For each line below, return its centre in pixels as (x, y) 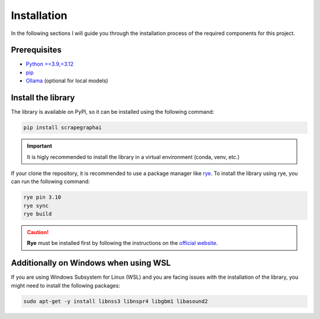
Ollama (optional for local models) (67, 81)
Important (40, 146)
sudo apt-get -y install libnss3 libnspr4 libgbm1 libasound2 (116, 301)
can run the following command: (50, 181)
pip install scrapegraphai (63, 128)
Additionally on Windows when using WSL (91, 263)
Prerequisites (36, 50)
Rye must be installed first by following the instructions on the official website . (122, 243)
